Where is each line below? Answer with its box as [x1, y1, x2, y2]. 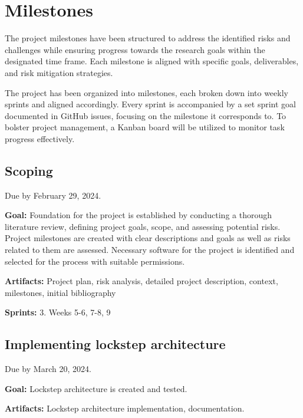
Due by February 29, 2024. [5, 189, 101, 201]
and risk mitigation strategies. [5, 66, 113, 78]
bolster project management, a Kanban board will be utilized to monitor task [5, 121, 285, 133]
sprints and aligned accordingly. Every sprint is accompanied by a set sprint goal [5, 98, 296, 110]
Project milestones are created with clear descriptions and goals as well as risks [5, 232, 291, 244]
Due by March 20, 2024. [5, 363, 91, 375]
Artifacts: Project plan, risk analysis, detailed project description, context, [5, 275, 278, 287]
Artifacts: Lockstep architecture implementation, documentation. [5, 402, 245, 414]
